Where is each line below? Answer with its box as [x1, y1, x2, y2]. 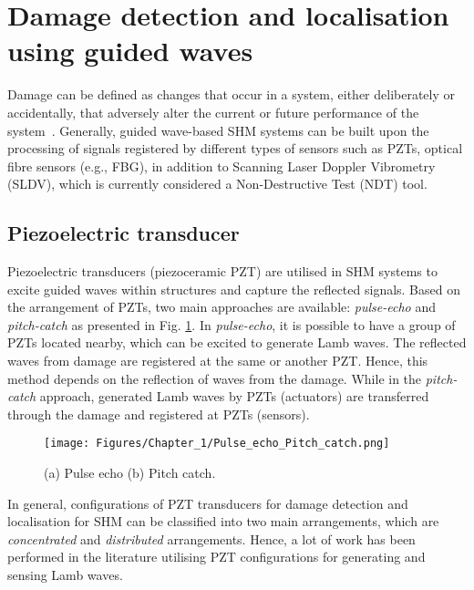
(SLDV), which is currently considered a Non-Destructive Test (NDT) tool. [7, 174, 428, 193]
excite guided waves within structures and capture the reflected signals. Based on [7, 279, 460, 298]
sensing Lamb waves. [7, 565, 123, 585]
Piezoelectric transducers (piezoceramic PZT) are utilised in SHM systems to [7, 262, 438, 281]
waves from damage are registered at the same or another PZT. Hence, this [7, 351, 428, 370]
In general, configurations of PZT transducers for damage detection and [7, 493, 408, 512]
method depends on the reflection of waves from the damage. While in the [7, 368, 422, 388]
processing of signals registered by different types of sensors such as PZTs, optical [7, 139, 463, 158]
